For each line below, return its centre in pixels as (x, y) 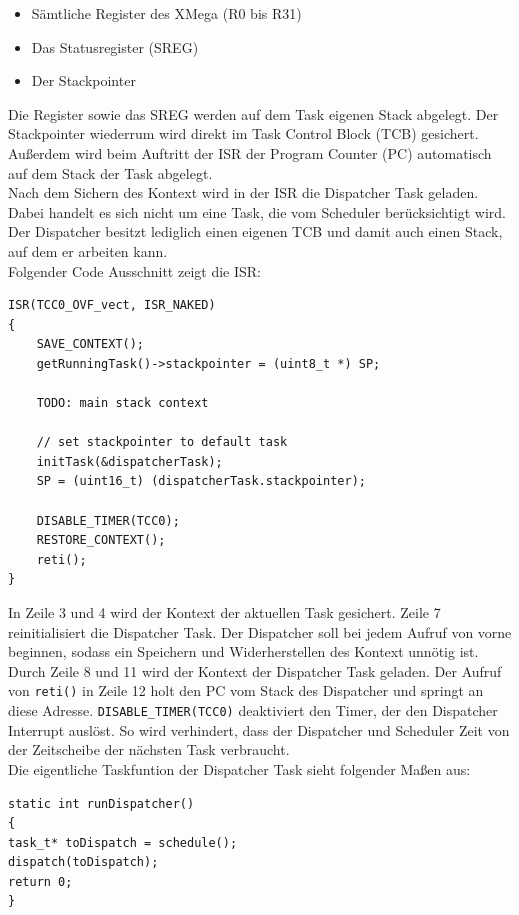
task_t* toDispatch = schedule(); (123, 842)
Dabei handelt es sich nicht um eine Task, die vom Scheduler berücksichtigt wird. (257, 211)
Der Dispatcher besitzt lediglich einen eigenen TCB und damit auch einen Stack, (255, 231)
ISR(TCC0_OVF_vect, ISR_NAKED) (112, 305)
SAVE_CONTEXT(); (90, 344)
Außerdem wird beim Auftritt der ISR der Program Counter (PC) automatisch (250, 152)
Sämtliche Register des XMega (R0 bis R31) (166, 13)
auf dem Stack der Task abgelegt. (110, 172)
